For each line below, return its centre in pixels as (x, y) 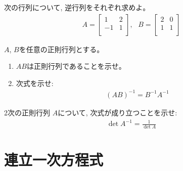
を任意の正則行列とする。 (61, 49)
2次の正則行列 (27, 112)
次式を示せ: (35, 83)
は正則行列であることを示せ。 (76, 66)
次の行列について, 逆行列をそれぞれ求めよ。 (77, 7)
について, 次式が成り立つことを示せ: (118, 112)
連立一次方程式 (54, 160)
